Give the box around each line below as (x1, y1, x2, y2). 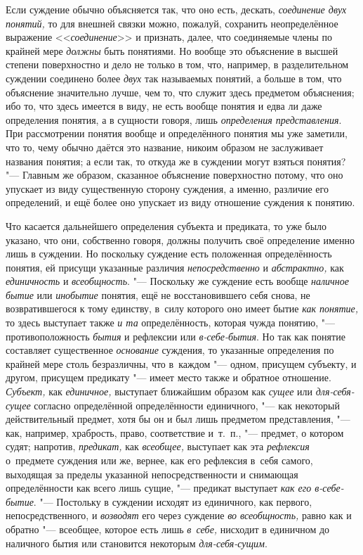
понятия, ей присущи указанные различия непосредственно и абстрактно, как (6, 260, 344, 274)
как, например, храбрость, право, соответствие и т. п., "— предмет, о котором (6, 425, 344, 440)
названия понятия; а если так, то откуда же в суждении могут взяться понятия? (6, 153, 346, 168)
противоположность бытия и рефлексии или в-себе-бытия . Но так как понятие (6, 328, 345, 343)
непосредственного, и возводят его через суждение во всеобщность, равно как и (6, 508, 352, 523)
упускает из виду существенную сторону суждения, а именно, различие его (6, 181, 329, 196)
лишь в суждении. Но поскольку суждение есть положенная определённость (6, 246, 332, 261)
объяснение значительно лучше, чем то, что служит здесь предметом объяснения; (6, 84, 355, 99)
